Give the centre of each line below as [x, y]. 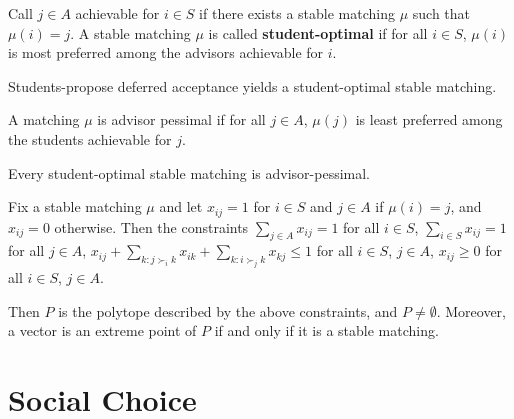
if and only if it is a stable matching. [326, 330]
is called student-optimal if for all [318, 32]
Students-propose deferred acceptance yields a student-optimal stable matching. [252, 85]
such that [441, 13]
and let [181, 206]
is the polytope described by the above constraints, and [228, 310]
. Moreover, [471, 310]
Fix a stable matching [75, 206]
